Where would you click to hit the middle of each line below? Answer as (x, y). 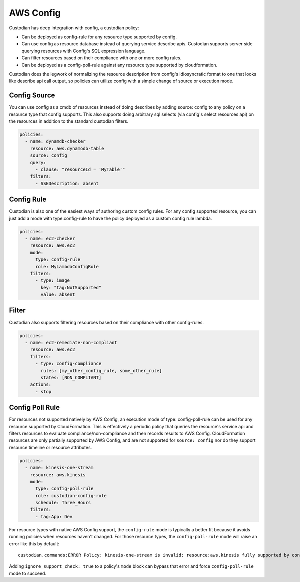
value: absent (58, 295)
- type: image (53, 281)
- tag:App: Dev (54, 517)
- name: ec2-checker (50, 238)
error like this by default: (34, 544)
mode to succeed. (28, 573)
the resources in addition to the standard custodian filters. (69, 121)
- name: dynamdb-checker (55, 142)
